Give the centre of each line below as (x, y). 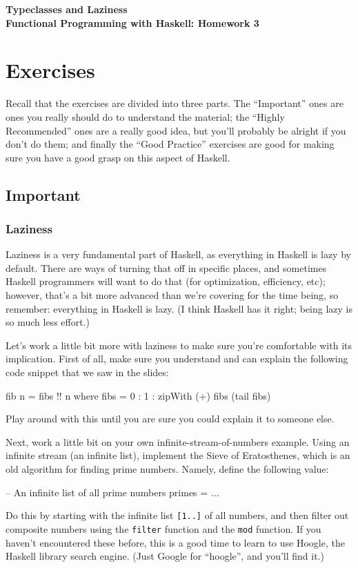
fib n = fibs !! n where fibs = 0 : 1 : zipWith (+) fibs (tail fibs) (138, 395)
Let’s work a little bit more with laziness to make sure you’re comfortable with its (179, 345)
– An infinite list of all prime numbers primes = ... (112, 492)
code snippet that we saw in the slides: (87, 372)
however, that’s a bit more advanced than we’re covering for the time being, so (172, 295)
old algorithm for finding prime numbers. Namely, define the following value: (167, 469)
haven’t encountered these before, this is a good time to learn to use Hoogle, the (175, 542)
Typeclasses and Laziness (67, 9)
